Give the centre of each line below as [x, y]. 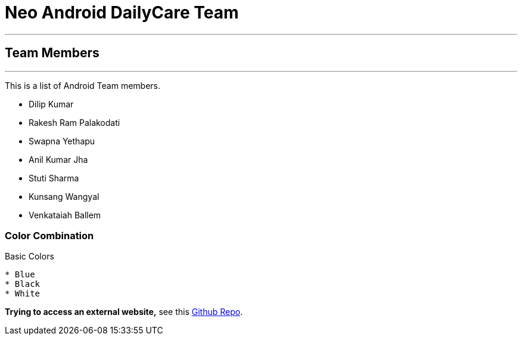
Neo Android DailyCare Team [122, 13]
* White [23, 294]
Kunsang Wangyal [64, 196]
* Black [23, 284]
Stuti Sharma [54, 178]
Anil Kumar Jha [58, 159]
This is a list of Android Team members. [83, 85]
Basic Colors [29, 256]
